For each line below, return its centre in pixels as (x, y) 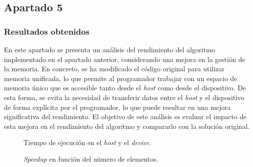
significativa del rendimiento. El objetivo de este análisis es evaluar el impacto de (125, 116)
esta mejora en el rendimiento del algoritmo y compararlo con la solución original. (127, 126)
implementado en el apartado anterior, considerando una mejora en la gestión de (125, 59)
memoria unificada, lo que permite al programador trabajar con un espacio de (121, 78)
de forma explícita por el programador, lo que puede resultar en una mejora (117, 107)
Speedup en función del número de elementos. (91, 158)
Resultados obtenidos (47, 31)
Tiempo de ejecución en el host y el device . (87, 142)
